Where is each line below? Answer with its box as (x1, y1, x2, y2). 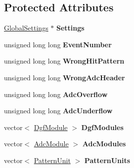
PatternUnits (84, 155, 131, 165)
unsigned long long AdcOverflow (4, 89, 108, 99)
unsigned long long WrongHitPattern (4, 56, 125, 66)
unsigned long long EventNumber (4, 39, 112, 49)
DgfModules (81, 122, 124, 132)
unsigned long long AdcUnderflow (4, 105, 113, 116)
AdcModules (82, 138, 126, 149)
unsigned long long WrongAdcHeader (4, 72, 125, 82)
